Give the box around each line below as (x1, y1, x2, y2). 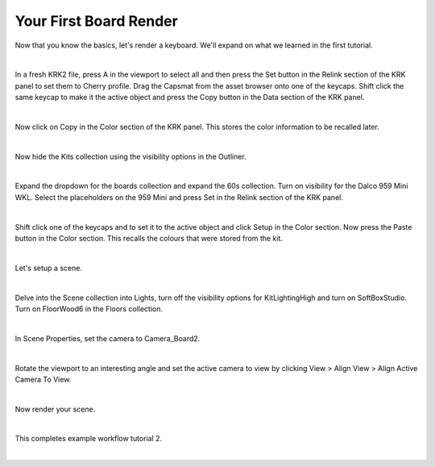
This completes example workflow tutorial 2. (14, 434, 163, 444)
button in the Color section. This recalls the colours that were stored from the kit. (14, 234, 284, 244)
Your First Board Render (14, 12, 179, 30)
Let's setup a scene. (14, 263, 82, 273)
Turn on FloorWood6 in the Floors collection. (14, 303, 163, 314)
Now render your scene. (14, 404, 96, 414)
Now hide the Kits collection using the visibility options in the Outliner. (14, 152, 247, 161)
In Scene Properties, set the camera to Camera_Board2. (14, 333, 201, 343)
